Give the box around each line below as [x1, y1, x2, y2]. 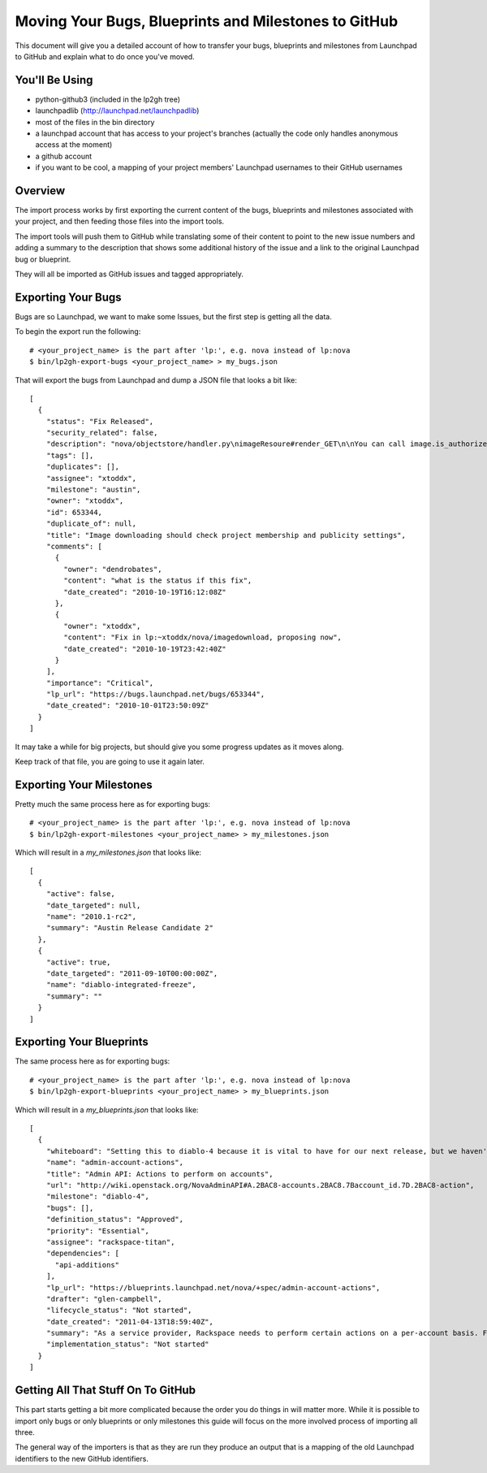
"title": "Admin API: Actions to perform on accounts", [45, 1169, 274, 1178]
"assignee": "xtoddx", [45, 474, 137, 483]
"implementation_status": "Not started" [45, 1340, 210, 1349]
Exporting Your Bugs [15, 290, 122, 304]
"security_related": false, [45, 428, 158, 438]
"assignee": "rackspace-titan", [45, 1237, 175, 1246]
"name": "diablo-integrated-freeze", [45, 980, 196, 990]
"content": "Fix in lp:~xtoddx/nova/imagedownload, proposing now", [63, 633, 343, 642]
